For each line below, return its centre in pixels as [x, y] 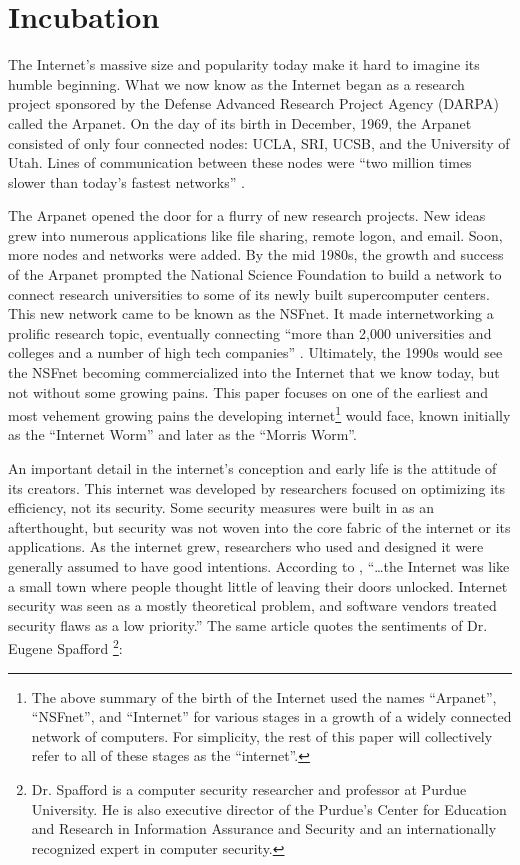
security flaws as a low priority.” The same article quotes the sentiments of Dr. [248, 624]
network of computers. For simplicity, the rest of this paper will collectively [262, 735]
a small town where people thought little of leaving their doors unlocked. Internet [258, 585]
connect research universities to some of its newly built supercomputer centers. [249, 293]
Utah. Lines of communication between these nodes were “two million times [240, 162]
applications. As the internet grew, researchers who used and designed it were [246, 546]
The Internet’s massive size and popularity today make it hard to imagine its [244, 64]
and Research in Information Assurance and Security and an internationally [264, 828]
